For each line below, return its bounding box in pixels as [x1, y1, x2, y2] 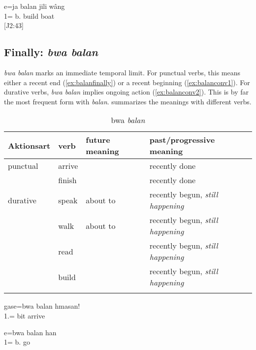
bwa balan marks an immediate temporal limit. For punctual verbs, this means [4, 67, 241, 77]
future [86, 134, 110, 146]
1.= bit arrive [4, 310, 45, 320]
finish [58, 174, 77, 186]
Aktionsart [8, 139, 51, 151]
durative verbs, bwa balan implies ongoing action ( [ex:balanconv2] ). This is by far [4, 87, 249, 97]
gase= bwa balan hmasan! [4, 301, 80, 311]
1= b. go [4, 337, 30, 347]
